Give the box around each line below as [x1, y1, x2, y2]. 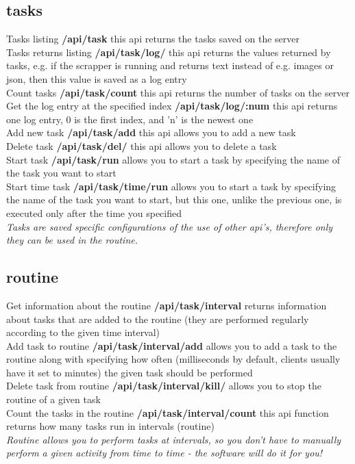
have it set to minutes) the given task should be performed [6, 365, 253, 379]
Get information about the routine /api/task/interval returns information [6, 298, 327, 312]
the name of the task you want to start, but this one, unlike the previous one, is [6, 192, 342, 207]
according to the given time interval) [6, 325, 160, 339]
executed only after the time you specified [6, 205, 182, 220]
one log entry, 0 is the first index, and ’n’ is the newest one [6, 112, 254, 126]
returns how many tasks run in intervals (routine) [6, 419, 215, 433]
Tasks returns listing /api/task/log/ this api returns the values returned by [6, 44, 331, 59]
